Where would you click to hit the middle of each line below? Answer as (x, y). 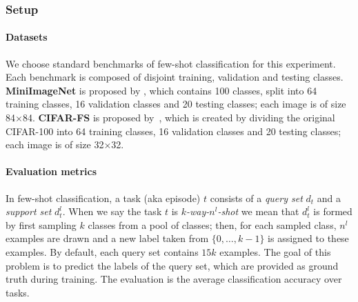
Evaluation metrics (51, 171)
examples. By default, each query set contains (102, 251)
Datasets (27, 37)
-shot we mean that (258, 211)
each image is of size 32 (55, 144)
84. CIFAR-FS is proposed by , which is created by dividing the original (179, 118)
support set (29, 211)
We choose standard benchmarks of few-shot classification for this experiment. (171, 63)
